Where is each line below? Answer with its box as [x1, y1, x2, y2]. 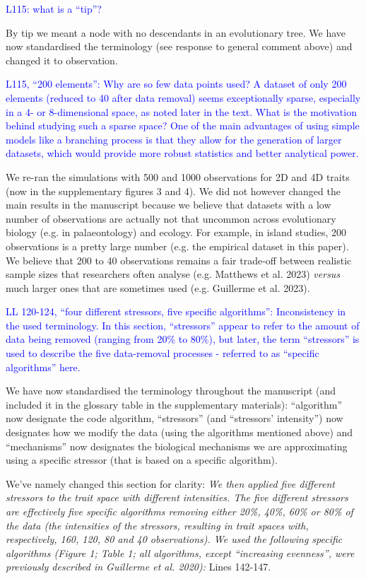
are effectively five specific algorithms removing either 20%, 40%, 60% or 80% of [6, 504, 353, 518]
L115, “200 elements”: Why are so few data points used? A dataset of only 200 [6, 76, 347, 91]
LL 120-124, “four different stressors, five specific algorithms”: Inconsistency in [6, 304, 346, 319]
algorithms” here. [6, 359, 81, 374]
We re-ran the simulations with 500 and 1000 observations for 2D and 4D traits [6, 169, 350, 184]
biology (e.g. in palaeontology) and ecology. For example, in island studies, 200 [6, 225, 346, 240]
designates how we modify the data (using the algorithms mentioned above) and [6, 425, 353, 440]
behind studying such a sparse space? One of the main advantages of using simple [6, 118, 360, 133]
